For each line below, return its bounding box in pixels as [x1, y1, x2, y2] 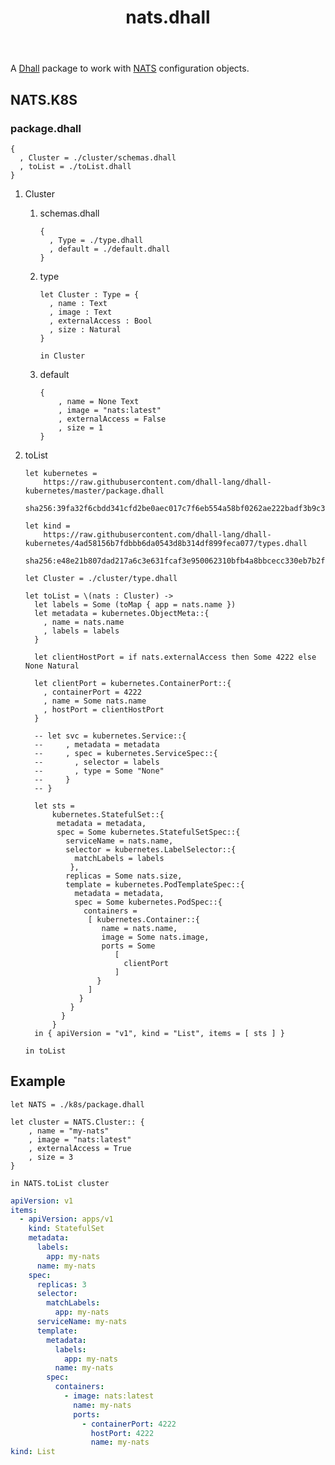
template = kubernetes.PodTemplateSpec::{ [65, 879, 245, 890]
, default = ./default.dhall [48, 244, 171, 254]
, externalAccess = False [58, 414, 167, 424]
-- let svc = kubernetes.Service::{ [34, 731, 187, 741]
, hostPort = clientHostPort [43, 704, 165, 715]
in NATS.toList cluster [10, 1178, 110, 1188]
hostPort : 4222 [90, 1428, 155, 1438]
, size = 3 [28, 1152, 74, 1162]
